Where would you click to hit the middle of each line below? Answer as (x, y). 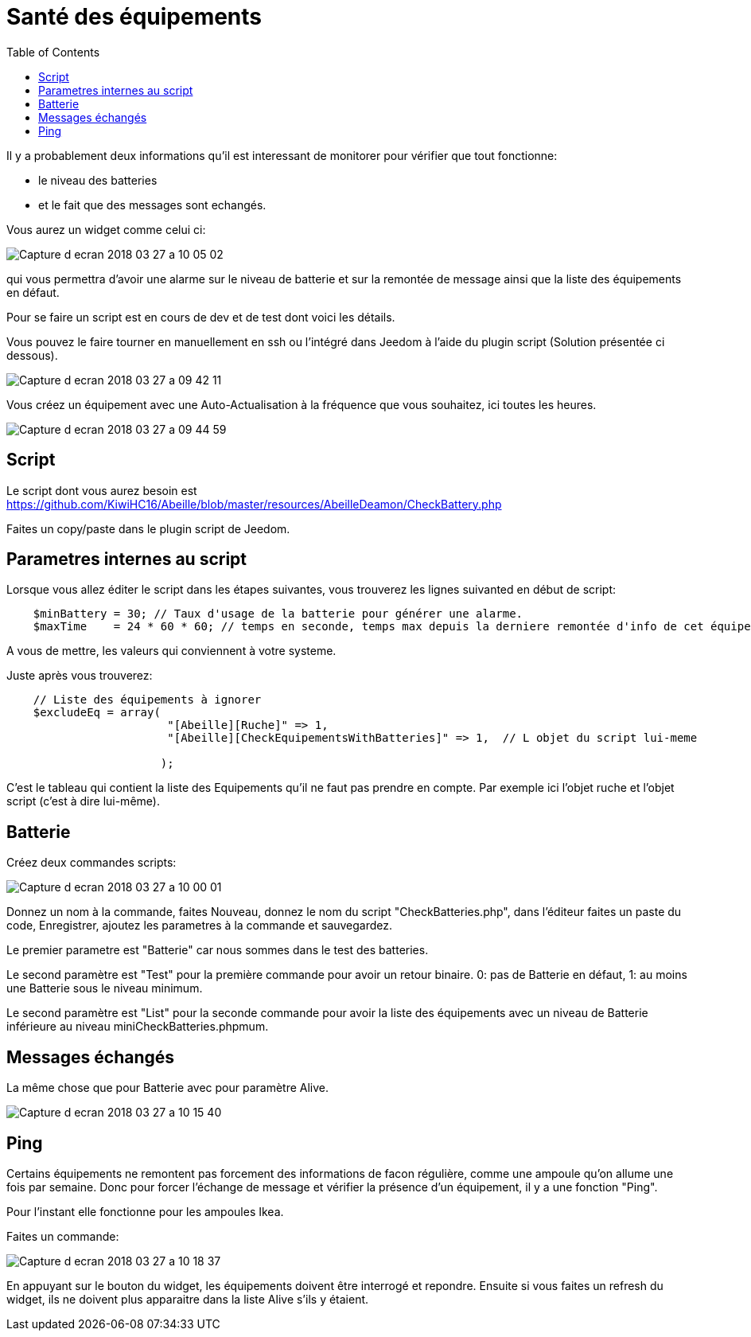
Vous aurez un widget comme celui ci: (106, 229)
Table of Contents (53, 52)
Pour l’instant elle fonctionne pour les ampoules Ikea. (145, 1211)
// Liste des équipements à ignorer (147, 700)
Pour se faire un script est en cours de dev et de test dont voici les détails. (201, 317)
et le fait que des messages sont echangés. (152, 205)
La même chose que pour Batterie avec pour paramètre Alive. (168, 1088)
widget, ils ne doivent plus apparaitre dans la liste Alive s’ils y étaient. (188, 1299)
